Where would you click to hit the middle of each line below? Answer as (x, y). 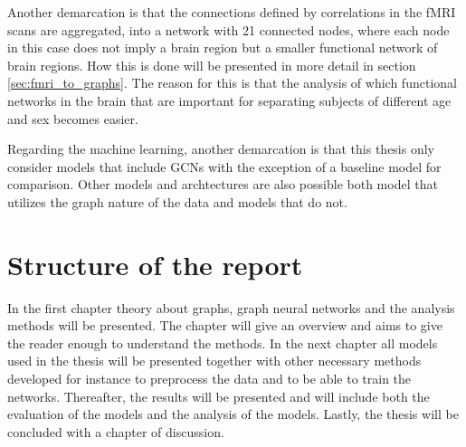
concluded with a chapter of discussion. (116, 431)
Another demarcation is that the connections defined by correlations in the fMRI (232, 12)
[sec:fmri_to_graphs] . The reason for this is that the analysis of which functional (232, 83)
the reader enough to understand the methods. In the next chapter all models (223, 342)
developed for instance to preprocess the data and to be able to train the (209, 379)
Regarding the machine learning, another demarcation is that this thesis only (221, 149)
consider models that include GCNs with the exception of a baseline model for (224, 166)
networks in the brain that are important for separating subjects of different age (229, 100)
